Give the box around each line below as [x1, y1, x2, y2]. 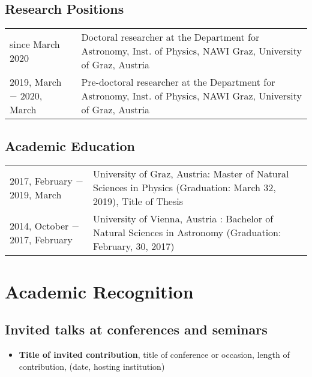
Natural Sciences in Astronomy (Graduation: [93, 225, 281, 240]
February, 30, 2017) [93, 239, 175, 254]
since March [10, 37, 60, 51]
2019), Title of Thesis [93, 194, 184, 209]
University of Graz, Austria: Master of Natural [93, 167, 289, 181]
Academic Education [5, 136, 135, 155]
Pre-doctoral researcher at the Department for [81, 75, 275, 89]
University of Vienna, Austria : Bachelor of [93, 212, 274, 226]
